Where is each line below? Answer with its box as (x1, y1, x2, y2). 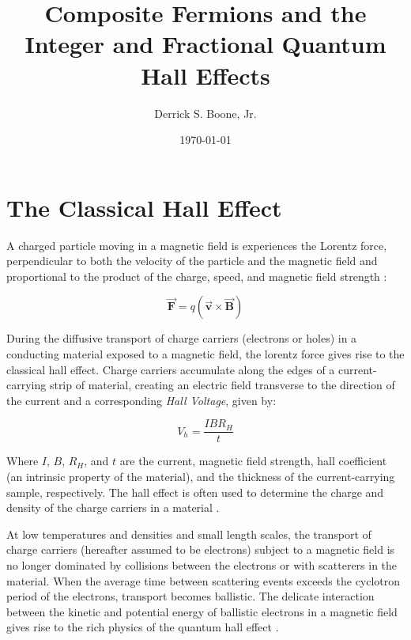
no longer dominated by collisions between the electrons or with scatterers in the (6, 557, 398, 573)
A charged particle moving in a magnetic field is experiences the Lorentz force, (6, 237, 387, 253)
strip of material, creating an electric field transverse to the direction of (49, 377, 395, 393)
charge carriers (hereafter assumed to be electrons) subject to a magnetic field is (6, 541, 395, 558)
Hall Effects (141, 59, 270, 91)
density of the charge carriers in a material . (6, 499, 220, 516)
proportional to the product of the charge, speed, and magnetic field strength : (6, 267, 387, 284)
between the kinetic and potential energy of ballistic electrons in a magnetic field (6, 603, 398, 619)
